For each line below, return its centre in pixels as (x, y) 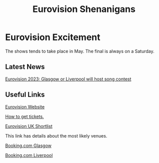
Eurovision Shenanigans (84, 9)
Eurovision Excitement (53, 37)
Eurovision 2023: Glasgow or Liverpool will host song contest (68, 79)
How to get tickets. (24, 116)
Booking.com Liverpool (29, 155)
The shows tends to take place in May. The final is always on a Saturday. (80, 51)
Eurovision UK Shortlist (29, 126)
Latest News (25, 67)
